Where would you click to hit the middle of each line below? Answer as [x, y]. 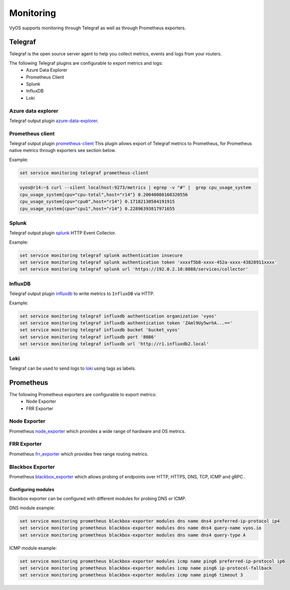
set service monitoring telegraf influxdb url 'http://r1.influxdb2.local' [114, 344]
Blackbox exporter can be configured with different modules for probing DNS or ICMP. [98, 499]
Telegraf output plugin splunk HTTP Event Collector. [63, 233]
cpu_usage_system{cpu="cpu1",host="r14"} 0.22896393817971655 [97, 209]
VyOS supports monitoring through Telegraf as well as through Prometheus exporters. [98, 28]
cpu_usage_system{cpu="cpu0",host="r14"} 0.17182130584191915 [97, 202]
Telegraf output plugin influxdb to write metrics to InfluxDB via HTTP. [82, 294]
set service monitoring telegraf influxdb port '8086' [88, 337]
